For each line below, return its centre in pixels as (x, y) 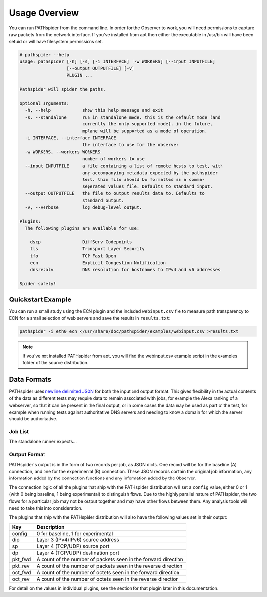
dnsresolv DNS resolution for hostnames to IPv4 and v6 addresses (125, 270)
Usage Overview (44, 13)
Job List (19, 432)
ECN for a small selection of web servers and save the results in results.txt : (90, 318)
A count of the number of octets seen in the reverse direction (108, 579)
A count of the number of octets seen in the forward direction (108, 572)
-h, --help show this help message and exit (94, 110)
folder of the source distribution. (55, 362)
